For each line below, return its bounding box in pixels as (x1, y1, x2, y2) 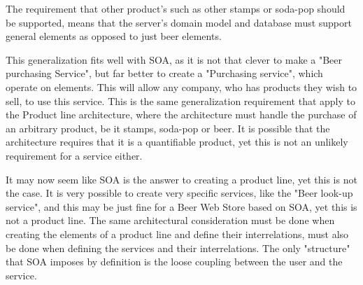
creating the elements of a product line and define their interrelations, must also (6, 226, 349, 241)
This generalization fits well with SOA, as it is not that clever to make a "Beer (6, 52, 343, 67)
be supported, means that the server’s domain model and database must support (6, 15, 352, 29)
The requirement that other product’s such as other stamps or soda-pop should (6, 1, 346, 15)
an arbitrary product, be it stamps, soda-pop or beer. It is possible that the (6, 120, 330, 135)
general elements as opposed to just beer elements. (6, 29, 222, 43)
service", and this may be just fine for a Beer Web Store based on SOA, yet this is (6, 199, 357, 214)
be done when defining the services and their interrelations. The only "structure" (6, 240, 350, 255)
